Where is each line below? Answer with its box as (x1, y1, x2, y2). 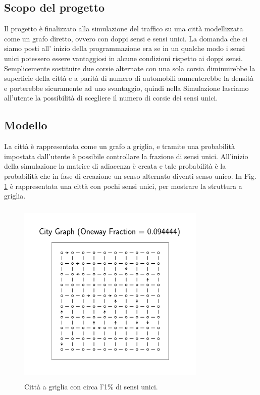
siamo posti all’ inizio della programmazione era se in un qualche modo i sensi (4, 43, 245, 54)
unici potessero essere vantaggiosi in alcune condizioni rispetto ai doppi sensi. (4, 53, 243, 63)
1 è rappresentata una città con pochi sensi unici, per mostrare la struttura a (4, 180, 242, 191)
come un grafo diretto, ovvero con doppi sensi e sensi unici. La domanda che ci (4, 33, 248, 43)
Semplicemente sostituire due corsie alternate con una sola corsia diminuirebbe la (4, 63, 255, 73)
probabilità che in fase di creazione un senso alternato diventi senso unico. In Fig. (4, 170, 256, 181)
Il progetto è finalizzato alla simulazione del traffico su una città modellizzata (4, 23, 243, 34)
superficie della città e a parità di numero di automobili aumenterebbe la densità (4, 73, 254, 83)
